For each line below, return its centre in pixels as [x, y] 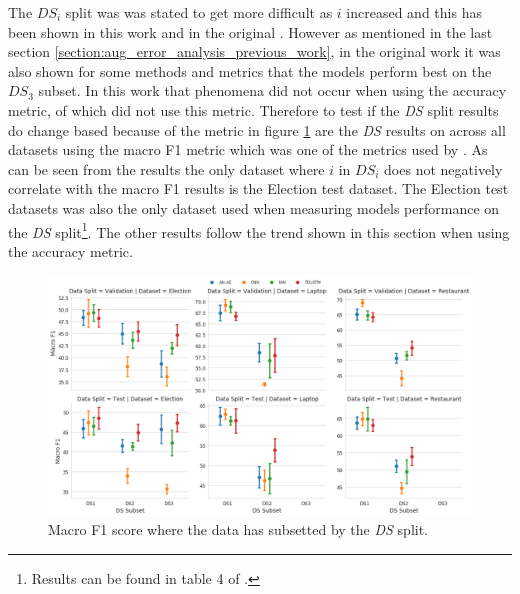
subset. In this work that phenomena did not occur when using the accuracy [272, 90]
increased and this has [414, 12]
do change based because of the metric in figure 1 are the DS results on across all [257, 129]
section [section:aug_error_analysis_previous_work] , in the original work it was [254, 51]
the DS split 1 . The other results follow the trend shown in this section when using [259, 230]
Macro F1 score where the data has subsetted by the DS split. [238, 529]
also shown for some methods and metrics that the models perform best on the [250, 70]
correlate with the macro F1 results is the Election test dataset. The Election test [258, 188]
